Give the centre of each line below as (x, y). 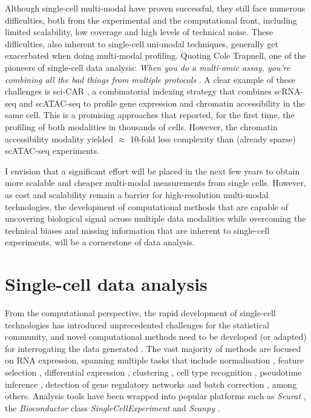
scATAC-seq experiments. (52, 151)
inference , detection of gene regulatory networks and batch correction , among (151, 384)
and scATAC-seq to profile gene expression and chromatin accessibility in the (162, 103)
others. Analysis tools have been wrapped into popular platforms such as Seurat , (155, 396)
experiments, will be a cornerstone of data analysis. (100, 242)
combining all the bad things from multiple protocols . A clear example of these (150, 79)
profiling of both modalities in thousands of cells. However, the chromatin (141, 126)
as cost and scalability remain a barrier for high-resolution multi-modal (137, 194)
